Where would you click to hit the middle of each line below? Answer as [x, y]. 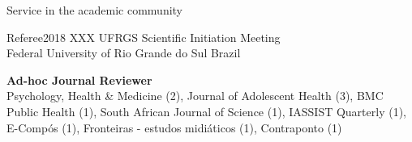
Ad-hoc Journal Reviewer [79, 79]
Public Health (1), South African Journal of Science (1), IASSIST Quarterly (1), [206, 111]
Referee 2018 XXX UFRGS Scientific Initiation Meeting [144, 37]
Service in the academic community [95, 10]
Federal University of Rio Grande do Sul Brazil [124, 53]
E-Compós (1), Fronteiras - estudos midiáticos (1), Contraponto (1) [174, 127]
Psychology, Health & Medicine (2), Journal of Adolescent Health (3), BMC [195, 96]
